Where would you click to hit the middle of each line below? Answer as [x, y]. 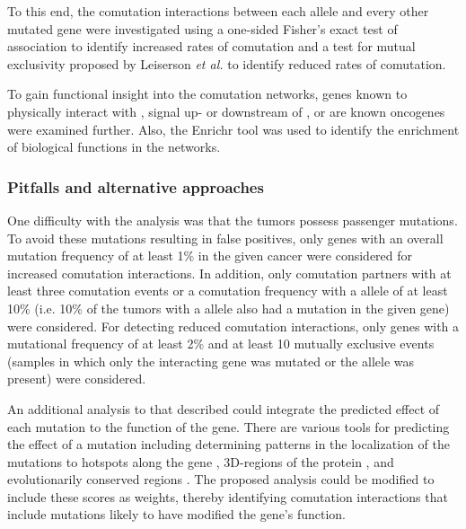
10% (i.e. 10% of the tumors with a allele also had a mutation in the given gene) [229, 308]
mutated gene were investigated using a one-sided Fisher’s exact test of [202, 28]
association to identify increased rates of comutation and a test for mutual [211, 46]
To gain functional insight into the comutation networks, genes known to [207, 94]
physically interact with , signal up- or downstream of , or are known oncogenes [226, 111]
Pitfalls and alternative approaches [136, 186]
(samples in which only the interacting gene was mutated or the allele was [211, 361]
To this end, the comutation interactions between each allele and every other [218, 11]
